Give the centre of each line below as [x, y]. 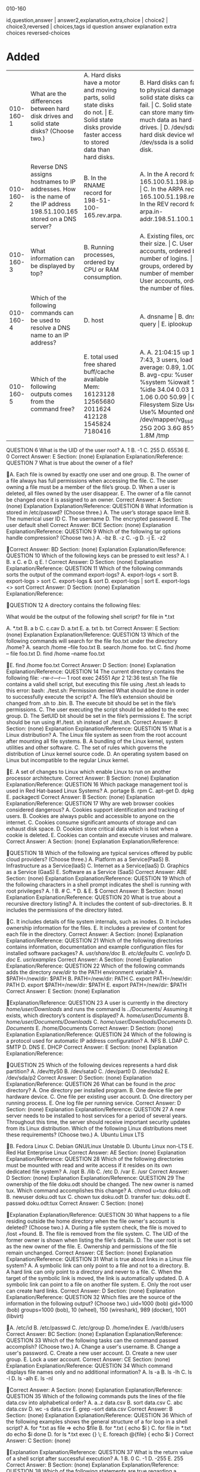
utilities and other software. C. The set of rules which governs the [87, 748]
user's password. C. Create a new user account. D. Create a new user [92, 1353]
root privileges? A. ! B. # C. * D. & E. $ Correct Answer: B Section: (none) [95, 891]
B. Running [99, 247]
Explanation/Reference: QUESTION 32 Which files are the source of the [94, 1297]
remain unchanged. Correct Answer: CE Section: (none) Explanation [90, 1253]
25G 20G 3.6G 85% [168, 428]
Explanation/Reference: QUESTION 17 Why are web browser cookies [90, 804]
